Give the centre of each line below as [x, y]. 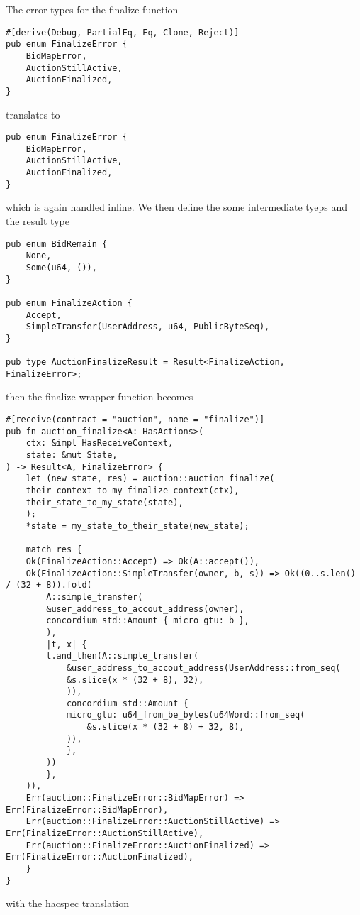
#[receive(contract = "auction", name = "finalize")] [135, 420]
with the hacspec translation [68, 903]
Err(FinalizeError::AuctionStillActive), [105, 834]
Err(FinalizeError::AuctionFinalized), [100, 857]
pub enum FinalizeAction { [69, 303]
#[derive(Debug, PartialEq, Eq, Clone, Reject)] [123, 32]
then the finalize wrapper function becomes [100, 396]
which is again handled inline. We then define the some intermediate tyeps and [177, 207]
